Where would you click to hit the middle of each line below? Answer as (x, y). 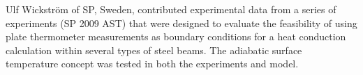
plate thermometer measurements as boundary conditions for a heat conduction (176, 36)
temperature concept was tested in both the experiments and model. (152, 64)
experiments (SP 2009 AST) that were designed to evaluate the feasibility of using (181, 23)
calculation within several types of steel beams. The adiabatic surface (154, 50)
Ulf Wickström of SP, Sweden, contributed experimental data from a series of (171, 9)
